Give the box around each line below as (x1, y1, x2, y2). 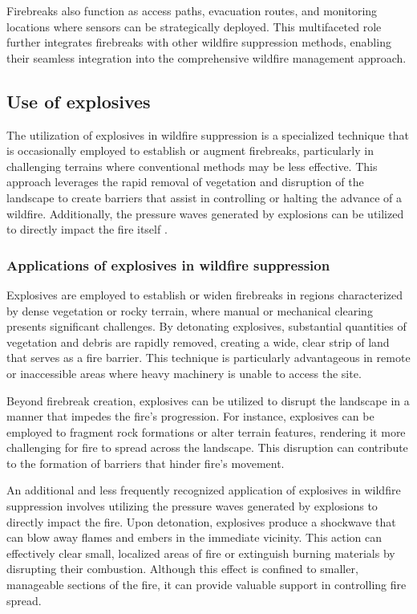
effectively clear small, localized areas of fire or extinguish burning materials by (6, 544, 395, 561)
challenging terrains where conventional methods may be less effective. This (6, 157, 378, 174)
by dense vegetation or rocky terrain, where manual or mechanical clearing (6, 302, 373, 319)
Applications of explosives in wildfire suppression (6, 254, 330, 274)
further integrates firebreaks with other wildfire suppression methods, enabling (6, 34, 391, 51)
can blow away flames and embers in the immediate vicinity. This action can (6, 529, 383, 546)
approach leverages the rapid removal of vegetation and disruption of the (6, 173, 364, 190)
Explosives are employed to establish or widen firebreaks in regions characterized (6, 286, 403, 303)
